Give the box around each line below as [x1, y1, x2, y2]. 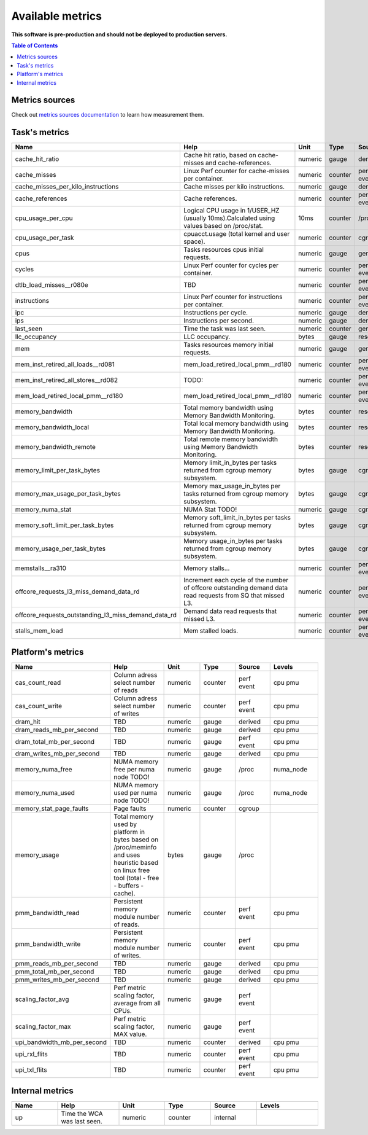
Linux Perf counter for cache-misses [183, 166, 289, 175]
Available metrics [11, 9, 102, 23]
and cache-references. [205, 158, 272, 167]
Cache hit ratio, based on [183, 151, 257, 160]
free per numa [113, 765, 155, 773]
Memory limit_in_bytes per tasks [183, 458, 277, 467]
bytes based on [113, 835, 159, 844]
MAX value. [113, 1029, 147, 1038]
